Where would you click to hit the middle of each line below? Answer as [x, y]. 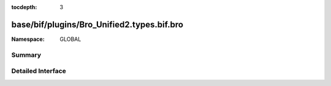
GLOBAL [70, 39]
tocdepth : [24, 7]
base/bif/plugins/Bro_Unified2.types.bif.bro [97, 24]
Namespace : [28, 39]
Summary [26, 55]
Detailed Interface [39, 71]
